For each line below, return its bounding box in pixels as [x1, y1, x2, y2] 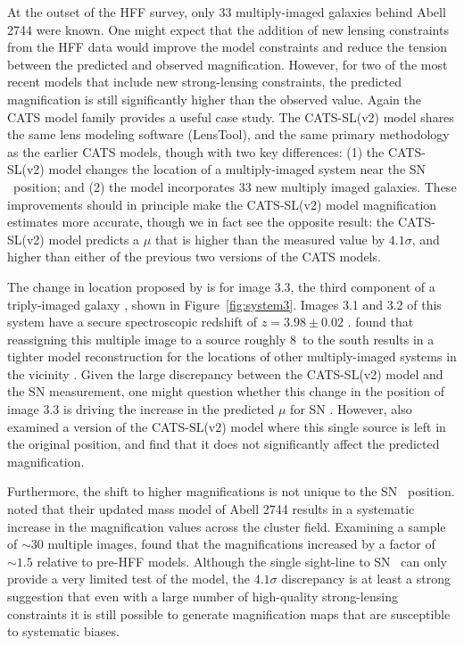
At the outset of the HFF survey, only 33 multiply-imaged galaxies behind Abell [7, 3, 446, 21]
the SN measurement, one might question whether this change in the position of [7, 382, 444, 401]
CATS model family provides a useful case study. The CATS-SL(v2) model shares [7, 107, 454, 126]
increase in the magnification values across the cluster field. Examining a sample [7, 517, 446, 535]
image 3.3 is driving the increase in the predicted [7, 400, 275, 418]
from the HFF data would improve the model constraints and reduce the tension [7, 37, 448, 56]
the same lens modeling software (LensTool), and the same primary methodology [7, 125, 450, 144]
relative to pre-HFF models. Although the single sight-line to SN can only [37, 551, 447, 570]
